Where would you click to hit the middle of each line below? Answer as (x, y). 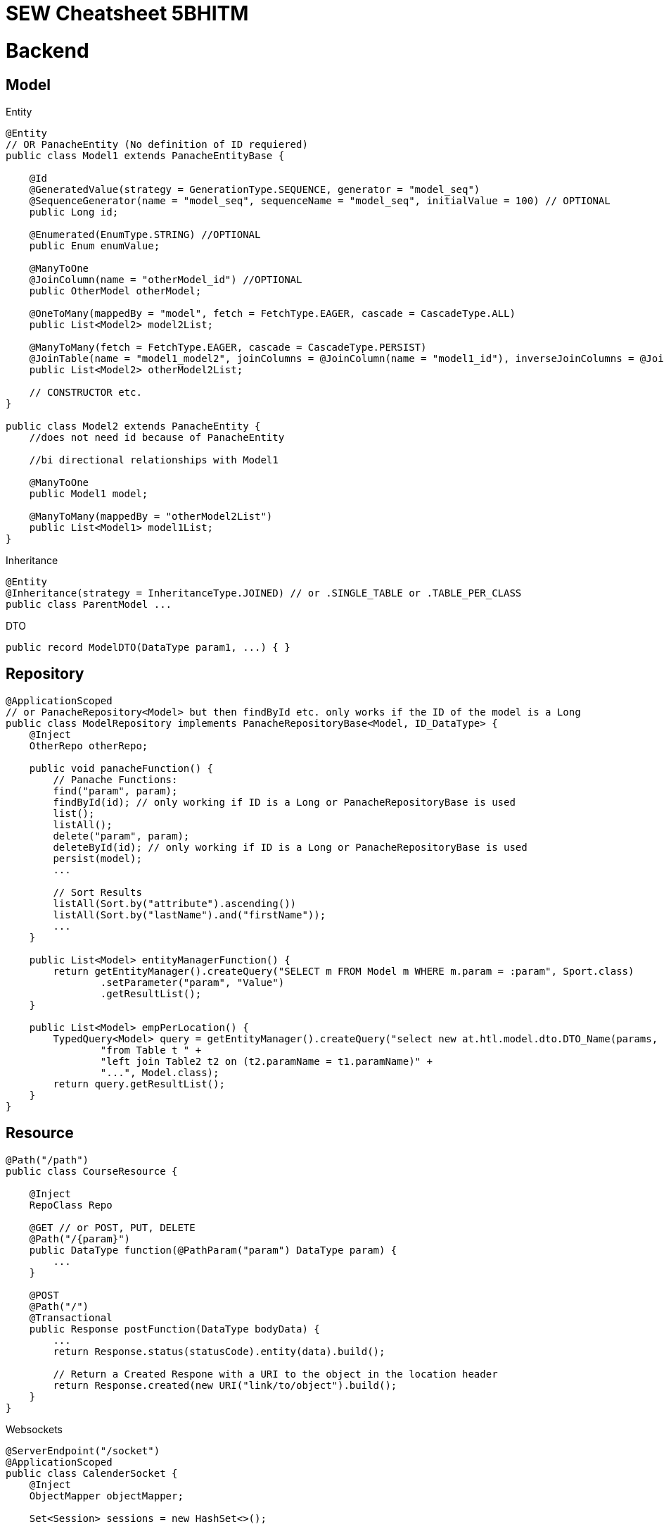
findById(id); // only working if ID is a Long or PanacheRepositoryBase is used (284, 802)
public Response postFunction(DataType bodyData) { (174, 1329)
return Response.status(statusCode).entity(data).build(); (219, 1351)
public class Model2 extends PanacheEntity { (133, 426)
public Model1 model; (89, 493)
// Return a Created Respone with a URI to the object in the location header (275, 1374)
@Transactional (71, 1317)
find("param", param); (115, 791)
